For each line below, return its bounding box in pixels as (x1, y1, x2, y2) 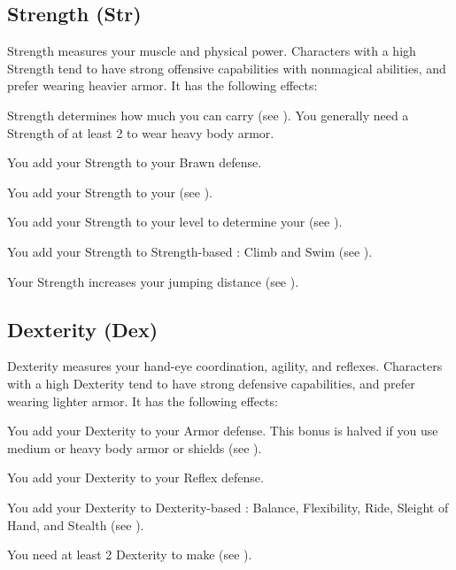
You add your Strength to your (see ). (7, 182, 213, 201)
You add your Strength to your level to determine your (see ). (7, 212, 343, 231)
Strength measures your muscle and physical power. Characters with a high (7, 42, 416, 60)
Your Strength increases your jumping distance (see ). (7, 272, 299, 290)
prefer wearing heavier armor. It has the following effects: (7, 76, 318, 95)
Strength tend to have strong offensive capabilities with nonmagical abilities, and (7, 58, 446, 77)
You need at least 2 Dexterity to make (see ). (7, 545, 252, 564)
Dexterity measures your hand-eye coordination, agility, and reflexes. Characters (7, 357, 443, 375)
